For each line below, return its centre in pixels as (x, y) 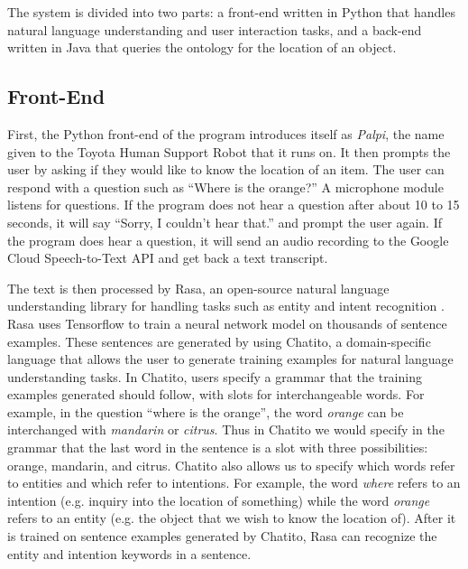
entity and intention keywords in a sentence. (129, 553)
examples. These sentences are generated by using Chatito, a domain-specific (219, 341)
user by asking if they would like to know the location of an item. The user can (226, 169)
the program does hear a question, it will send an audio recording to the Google (228, 240)
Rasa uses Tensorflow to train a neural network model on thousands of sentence (227, 323)
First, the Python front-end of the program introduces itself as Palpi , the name (226, 133)
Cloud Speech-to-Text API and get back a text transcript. (168, 258)
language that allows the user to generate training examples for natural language (230, 359)
